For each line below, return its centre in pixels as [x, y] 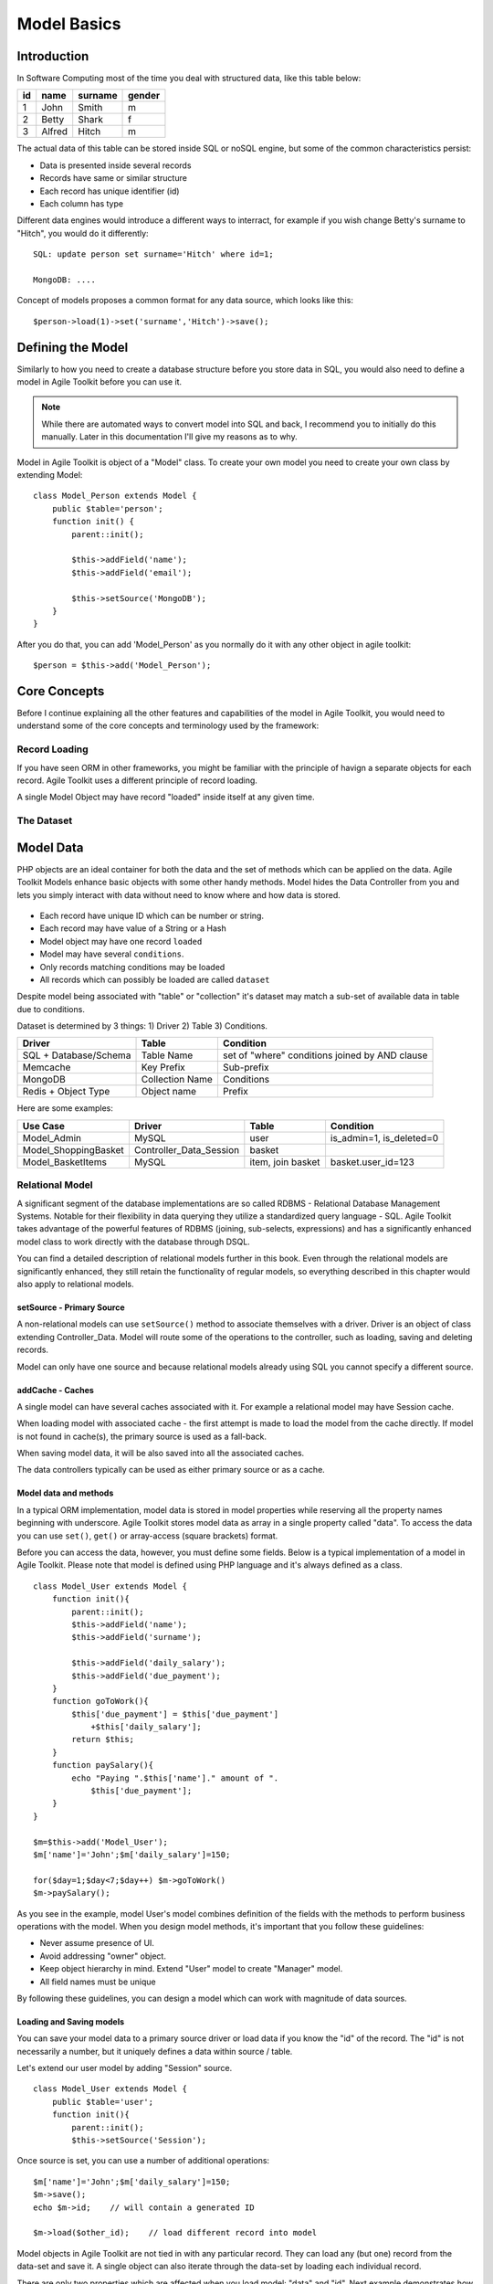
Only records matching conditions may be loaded [132, 967]
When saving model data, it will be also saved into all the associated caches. [161, 1454]
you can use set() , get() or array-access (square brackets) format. [147, 1536]
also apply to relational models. [75, 1284]
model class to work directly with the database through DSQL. [133, 1242]
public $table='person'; [107, 508]
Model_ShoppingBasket [73, 1149]
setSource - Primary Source [71, 1307]
